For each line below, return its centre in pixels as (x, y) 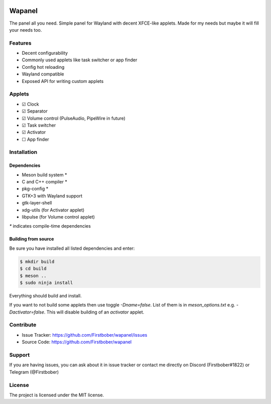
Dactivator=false (27, 312)
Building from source (32, 239)
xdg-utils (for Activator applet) (53, 210)
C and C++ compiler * (44, 182)
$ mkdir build (37, 262)
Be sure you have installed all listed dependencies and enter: (72, 248)
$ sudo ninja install (46, 282)
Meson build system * (44, 175)
